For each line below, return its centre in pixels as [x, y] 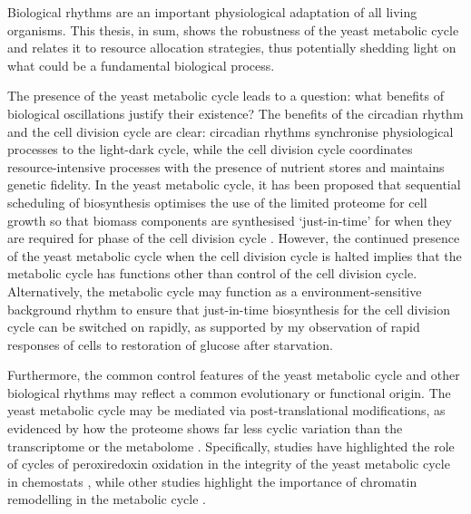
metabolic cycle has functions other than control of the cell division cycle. [212, 273]
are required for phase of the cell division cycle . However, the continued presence [234, 238]
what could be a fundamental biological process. [141, 65]
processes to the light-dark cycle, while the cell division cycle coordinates [210, 149]
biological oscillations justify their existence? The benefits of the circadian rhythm [235, 113]
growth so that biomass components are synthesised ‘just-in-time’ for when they [230, 220]
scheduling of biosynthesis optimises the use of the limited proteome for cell [217, 202]
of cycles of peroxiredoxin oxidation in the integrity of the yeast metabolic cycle [229, 464]
